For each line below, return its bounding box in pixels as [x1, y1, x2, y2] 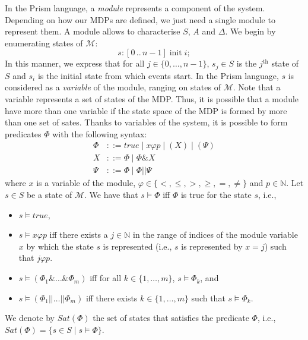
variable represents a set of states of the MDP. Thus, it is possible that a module [5, 93, 299, 105]
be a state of [26, 188, 72, 201]
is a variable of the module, [36, 177, 136, 189]
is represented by [181, 240, 243, 252]
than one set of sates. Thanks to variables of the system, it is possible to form [5, 116, 288, 128]
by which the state [26, 240, 94, 252]
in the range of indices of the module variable [133, 228, 298, 241]
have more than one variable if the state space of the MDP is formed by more [5, 104, 287, 117]
